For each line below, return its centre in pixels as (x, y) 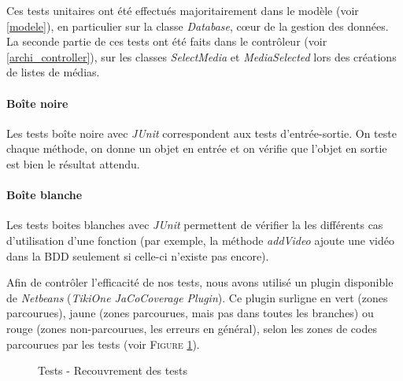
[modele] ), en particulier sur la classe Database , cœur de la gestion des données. (198, 26)
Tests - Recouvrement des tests (113, 370)
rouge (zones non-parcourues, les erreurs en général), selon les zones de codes (192, 328)
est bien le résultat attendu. (73, 163)
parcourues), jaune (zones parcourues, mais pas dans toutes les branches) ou (190, 313)
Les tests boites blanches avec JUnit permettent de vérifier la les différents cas (195, 225)
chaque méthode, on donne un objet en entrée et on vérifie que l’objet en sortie (197, 148)
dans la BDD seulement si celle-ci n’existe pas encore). (138, 255)
